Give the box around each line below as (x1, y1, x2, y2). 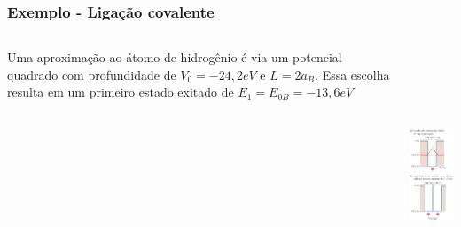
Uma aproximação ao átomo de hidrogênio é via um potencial (7, 48, 342, 67)
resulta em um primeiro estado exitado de (7, 82, 234, 101)
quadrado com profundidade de (7, 65, 176, 83)
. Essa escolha (315, 65, 390, 83)
